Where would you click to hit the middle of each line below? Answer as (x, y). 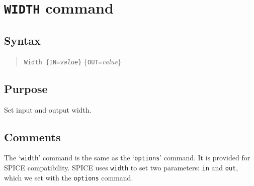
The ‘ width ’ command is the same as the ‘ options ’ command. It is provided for (127, 158)
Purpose (26, 88)
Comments (32, 136)
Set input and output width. (48, 109)
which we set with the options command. (69, 177)
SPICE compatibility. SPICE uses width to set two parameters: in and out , (121, 168)
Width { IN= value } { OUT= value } (72, 61)
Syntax (22, 40)
